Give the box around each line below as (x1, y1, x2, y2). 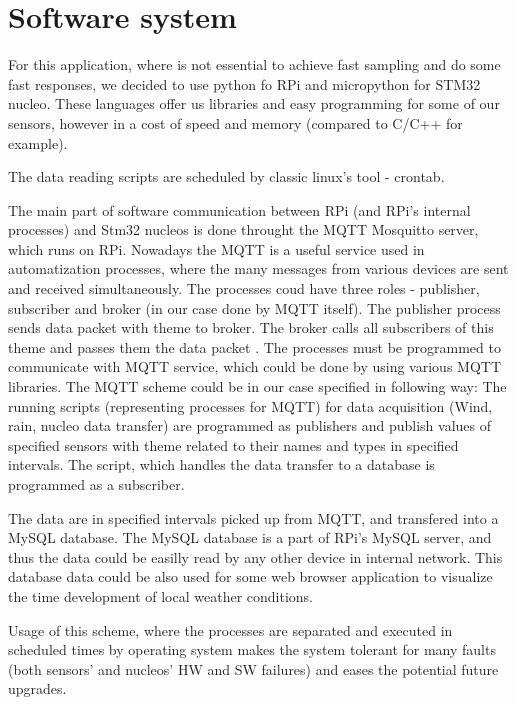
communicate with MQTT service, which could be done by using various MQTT (8, 356, 502, 377)
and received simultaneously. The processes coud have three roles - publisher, (8, 278, 480, 299)
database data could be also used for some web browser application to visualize (8, 566, 493, 587)
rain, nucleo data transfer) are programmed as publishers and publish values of (8, 415, 491, 436)
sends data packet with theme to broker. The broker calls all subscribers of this (8, 317, 494, 338)
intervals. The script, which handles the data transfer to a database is (8, 454, 435, 475)
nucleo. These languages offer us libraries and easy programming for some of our (8, 93, 500, 114)
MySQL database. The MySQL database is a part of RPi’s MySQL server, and (8, 527, 492, 548)
